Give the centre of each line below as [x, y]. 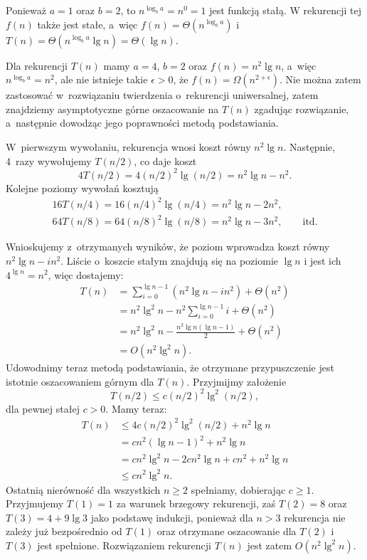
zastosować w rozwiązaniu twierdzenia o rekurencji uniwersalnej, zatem [162, 95]
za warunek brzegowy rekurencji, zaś [196, 503]
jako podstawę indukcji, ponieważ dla [172, 517]
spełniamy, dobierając [238, 489]
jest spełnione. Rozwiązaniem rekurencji [124, 545]
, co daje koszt [165, 160]
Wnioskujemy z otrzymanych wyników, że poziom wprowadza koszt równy [168, 247]
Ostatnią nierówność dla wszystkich [83, 489]
